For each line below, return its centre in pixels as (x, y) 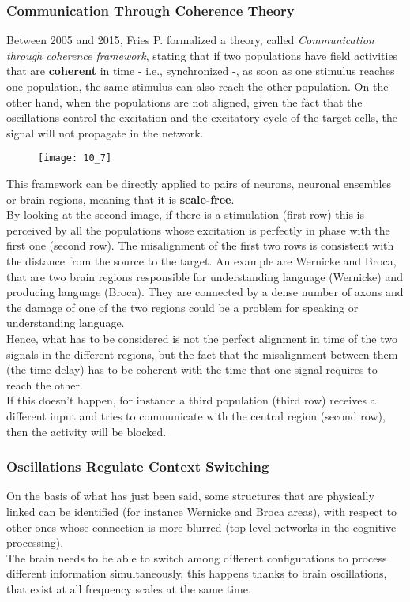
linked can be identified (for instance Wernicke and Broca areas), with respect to (202, 511)
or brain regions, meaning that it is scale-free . (120, 199)
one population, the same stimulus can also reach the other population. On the (197, 86)
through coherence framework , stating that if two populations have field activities (202, 55)
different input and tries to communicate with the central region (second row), (196, 415)
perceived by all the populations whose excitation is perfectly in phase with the (198, 230)
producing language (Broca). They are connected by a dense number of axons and (205, 292)
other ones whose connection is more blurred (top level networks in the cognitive (201, 527)
